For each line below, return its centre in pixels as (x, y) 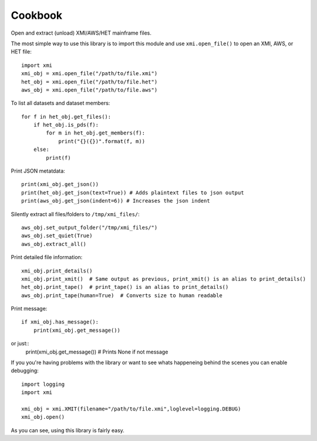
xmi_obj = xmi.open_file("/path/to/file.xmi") (90, 74)
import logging (43, 384)
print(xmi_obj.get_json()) (60, 184)
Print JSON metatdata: (38, 171)
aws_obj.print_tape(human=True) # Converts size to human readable (122, 295)
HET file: (21, 52)
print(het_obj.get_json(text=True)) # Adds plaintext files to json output (133, 193)
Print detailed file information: (47, 257)
